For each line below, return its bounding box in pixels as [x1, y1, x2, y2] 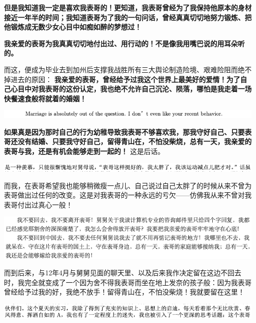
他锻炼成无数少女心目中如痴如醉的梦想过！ [4, 22, 142, 32]
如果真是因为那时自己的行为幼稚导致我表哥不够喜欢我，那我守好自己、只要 [4, 126, 245, 137]
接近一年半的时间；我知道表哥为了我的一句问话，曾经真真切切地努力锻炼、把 [4, 12, 252, 22]
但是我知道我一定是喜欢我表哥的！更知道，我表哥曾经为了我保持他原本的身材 [4, 2, 252, 12]
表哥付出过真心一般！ [4, 199, 73, 209]
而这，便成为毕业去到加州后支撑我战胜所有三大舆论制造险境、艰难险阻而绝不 [4, 64, 252, 74]
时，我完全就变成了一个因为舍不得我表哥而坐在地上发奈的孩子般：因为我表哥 [4, 277, 252, 287]
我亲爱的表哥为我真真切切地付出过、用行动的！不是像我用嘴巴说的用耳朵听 [4, 38, 245, 48]
